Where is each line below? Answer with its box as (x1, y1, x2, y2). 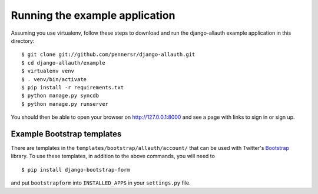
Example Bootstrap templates (11, 129, 122, 139)
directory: (11, 37, 35, 44)
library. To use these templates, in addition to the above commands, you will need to (11, 153, 215, 160)
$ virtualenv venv (21, 68, 75, 75)
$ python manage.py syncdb (21, 92, 100, 99)
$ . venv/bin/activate (21, 76, 87, 82)
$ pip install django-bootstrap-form (21, 166, 131, 173)
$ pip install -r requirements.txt (21, 84, 124, 91)
